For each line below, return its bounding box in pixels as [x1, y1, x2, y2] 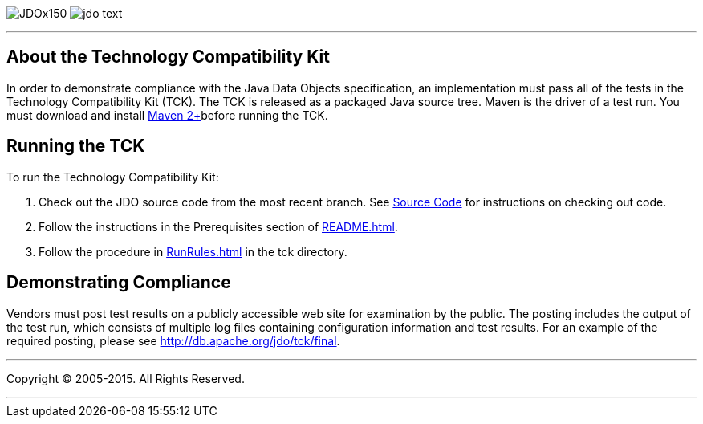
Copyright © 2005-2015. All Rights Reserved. [6, 371, 245, 385]
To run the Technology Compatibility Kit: [6, 169, 219, 184]
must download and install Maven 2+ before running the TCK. [6, 108, 328, 122]
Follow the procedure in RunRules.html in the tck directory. [39, 244, 347, 259]
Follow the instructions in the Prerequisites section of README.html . [39, 219, 398, 234]
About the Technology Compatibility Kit [6, 47, 330, 67]
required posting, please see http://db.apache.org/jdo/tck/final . [6, 333, 340, 348]
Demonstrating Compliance [6, 272, 231, 293]
